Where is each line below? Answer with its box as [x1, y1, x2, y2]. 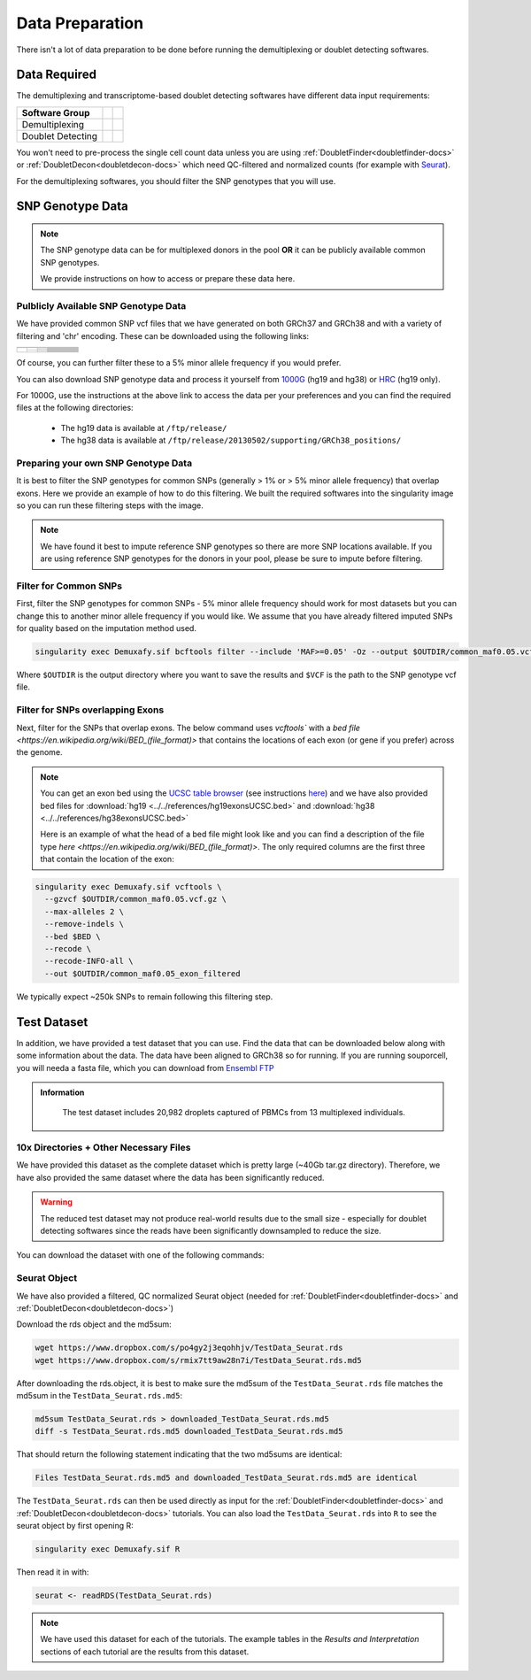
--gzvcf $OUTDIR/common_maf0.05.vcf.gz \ [44, 894, 227, 905]
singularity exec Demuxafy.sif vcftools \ [35, 882, 222, 892]
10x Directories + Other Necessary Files [16, 1142, 191, 1154]
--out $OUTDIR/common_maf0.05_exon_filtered [44, 968, 241, 978]
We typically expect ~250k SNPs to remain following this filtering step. [16, 991, 273, 1002]
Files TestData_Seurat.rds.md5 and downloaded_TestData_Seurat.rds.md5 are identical [35, 1473, 418, 1483]
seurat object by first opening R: [16, 1521, 134, 1531]
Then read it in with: [16, 1567, 89, 1577]
